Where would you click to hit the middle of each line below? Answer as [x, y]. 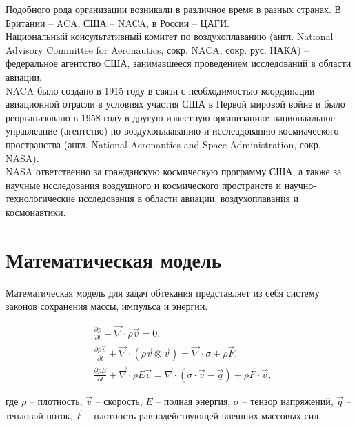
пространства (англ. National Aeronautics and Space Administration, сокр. [163, 144]
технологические [41, 198]
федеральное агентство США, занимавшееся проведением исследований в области [178, 63]
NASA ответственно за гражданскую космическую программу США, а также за [174, 171]
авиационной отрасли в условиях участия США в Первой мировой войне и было [175, 104]
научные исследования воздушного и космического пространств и [144, 185]
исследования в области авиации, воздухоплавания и [188, 198]
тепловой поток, [39, 416]
